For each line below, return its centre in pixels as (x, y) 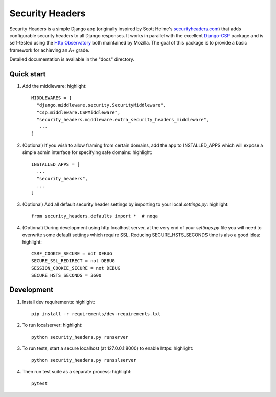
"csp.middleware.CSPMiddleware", (78, 112)
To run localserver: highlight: (52, 325)
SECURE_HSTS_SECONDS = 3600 (66, 275)
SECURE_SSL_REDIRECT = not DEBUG (73, 261)
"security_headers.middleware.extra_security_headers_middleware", (123, 119)
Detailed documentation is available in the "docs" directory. (72, 59)
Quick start (28, 74)
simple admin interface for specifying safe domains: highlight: (87, 152)
